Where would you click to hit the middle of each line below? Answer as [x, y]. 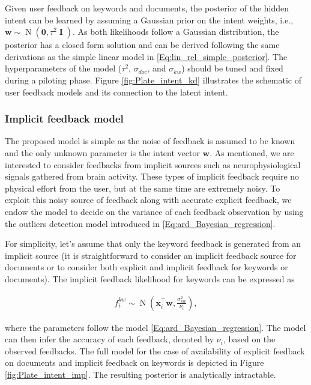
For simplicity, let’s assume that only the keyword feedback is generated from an [153, 244]
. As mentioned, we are [252, 152]
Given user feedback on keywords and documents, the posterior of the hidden [147, 8]
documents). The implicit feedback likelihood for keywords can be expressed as [150, 278]
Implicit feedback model [64, 119]
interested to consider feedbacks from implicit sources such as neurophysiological [153, 164]
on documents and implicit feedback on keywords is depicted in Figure [134, 362]
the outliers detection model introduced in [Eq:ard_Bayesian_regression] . [140, 223]
